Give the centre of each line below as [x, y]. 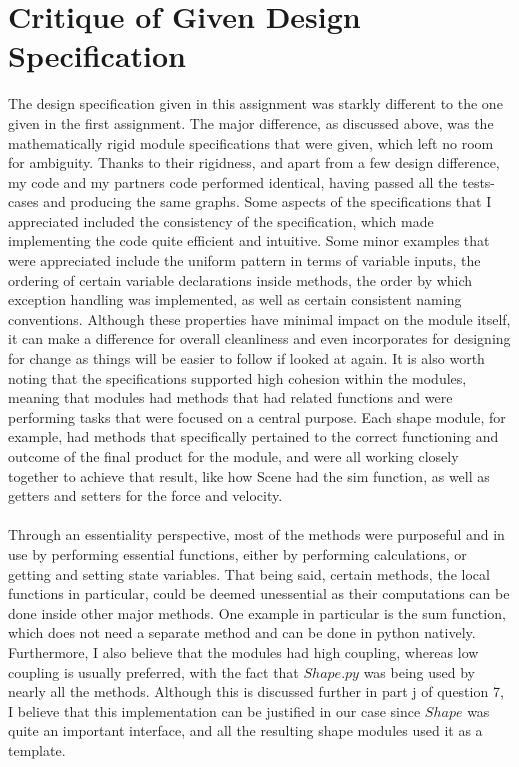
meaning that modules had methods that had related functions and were [230, 397]
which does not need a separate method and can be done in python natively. [242, 632]
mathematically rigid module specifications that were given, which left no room [251, 142]
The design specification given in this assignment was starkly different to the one [255, 103]
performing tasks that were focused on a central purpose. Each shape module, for [257, 416]
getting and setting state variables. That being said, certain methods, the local [249, 573]
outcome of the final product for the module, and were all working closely [233, 456]
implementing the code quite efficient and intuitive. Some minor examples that [249, 240]
